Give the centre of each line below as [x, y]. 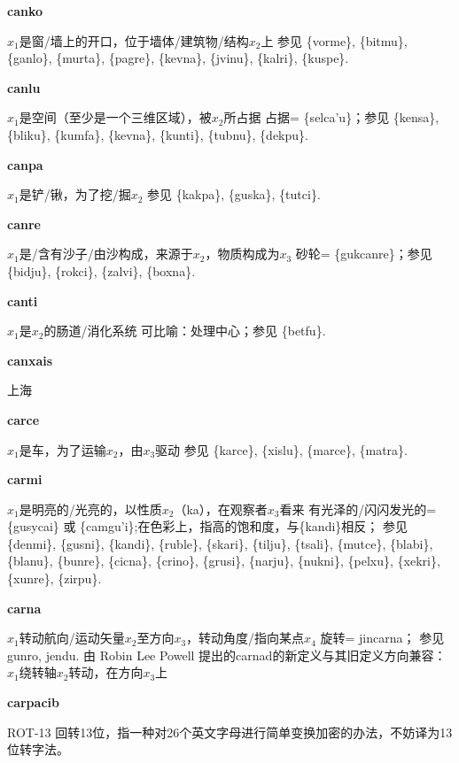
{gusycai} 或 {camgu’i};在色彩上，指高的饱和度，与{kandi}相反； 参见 [207, 526]
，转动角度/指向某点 [245, 638]
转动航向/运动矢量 [72, 638]
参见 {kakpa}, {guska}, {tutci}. [234, 194]
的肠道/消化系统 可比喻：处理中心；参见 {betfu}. [185, 331]
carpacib [33, 702]
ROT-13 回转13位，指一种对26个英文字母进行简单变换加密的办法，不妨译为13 [230, 732]
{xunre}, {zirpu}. [54, 578]
